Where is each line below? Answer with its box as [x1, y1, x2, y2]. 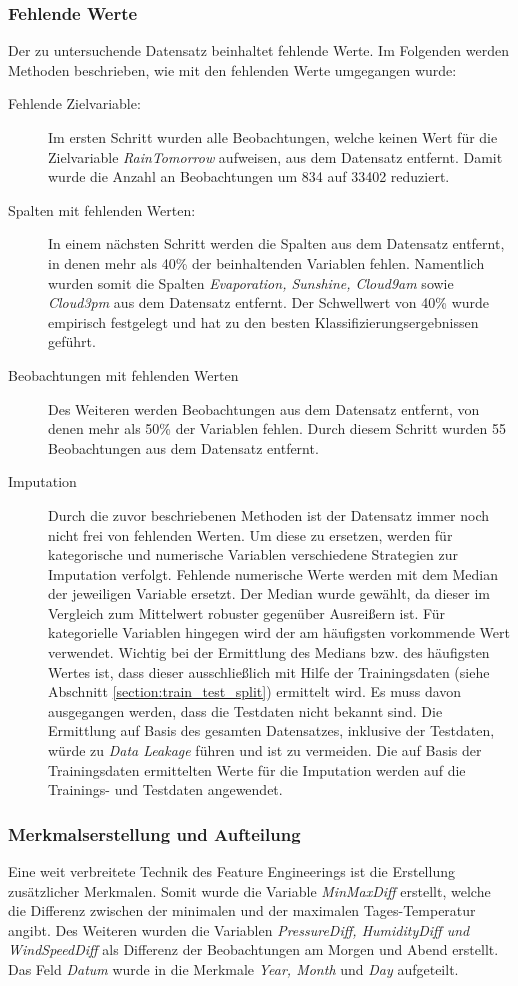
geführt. [48, 331, 96, 352]
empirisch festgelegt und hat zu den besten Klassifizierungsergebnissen [48, 311, 479, 332]
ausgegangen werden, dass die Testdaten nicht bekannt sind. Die [48, 700, 443, 721]
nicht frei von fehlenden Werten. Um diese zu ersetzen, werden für [48, 524, 453, 545]
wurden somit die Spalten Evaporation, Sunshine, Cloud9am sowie [48, 272, 454, 293]
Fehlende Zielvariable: [8, 93, 141, 114]
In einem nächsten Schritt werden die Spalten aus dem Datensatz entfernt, [48, 233, 505, 254]
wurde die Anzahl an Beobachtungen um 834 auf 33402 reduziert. [48, 166, 450, 187]
